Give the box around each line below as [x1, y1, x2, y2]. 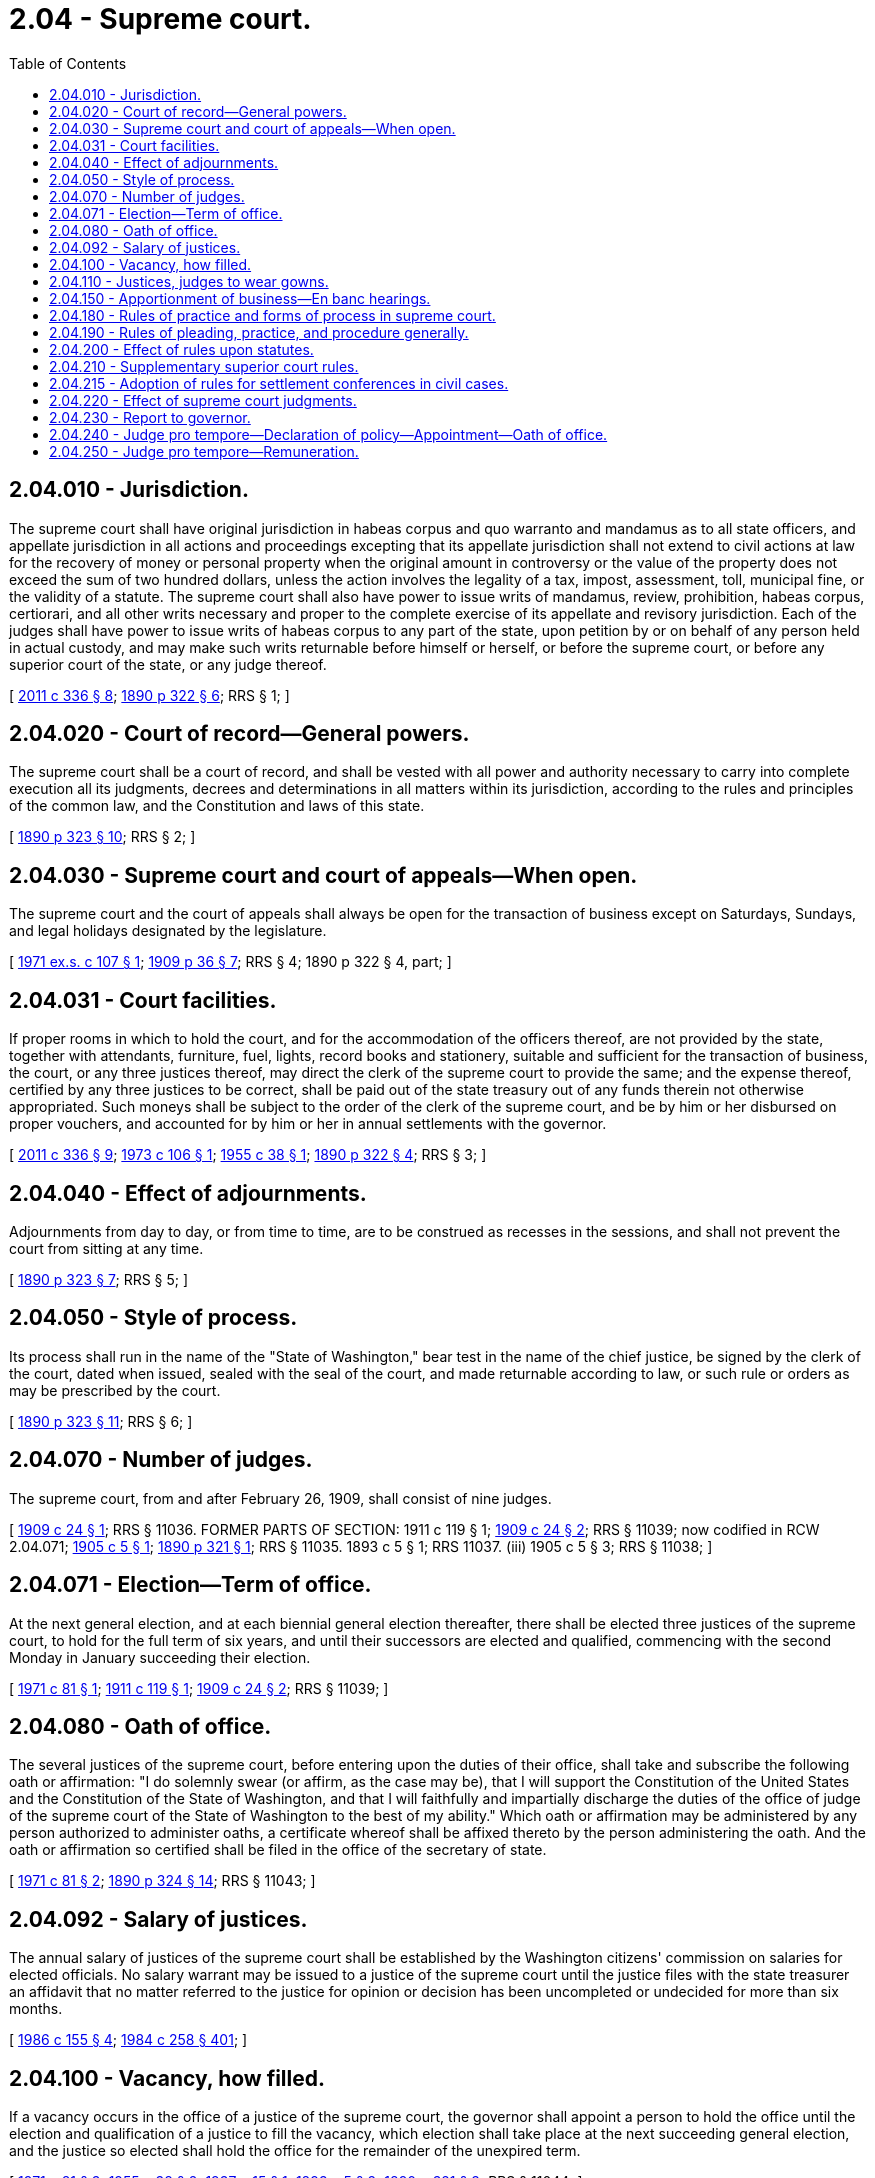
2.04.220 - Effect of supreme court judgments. [49, 391, 357, 409]
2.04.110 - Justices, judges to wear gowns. [49, 272, 329, 290]
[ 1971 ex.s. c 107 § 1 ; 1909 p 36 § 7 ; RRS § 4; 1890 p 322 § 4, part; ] [9, 953, 452, 971]
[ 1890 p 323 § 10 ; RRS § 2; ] [9, 828, 196, 846]
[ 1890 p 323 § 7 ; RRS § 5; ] [9, 1270, 189, 1288]
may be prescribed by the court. [9, 1381, 221, 1399]
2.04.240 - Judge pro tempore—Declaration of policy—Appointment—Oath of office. [49, 425, 608, 443]
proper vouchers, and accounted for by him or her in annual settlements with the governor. [9, 1115, 607, 1133]
